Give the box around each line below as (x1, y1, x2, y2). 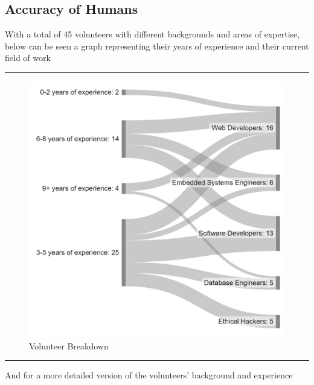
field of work (5, 51, 51, 64)
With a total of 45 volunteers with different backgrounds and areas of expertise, (5, 28, 300, 40)
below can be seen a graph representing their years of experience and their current (5, 39, 309, 52)
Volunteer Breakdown (29, 339, 109, 352)
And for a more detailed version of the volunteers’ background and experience (5, 369, 293, 381)
